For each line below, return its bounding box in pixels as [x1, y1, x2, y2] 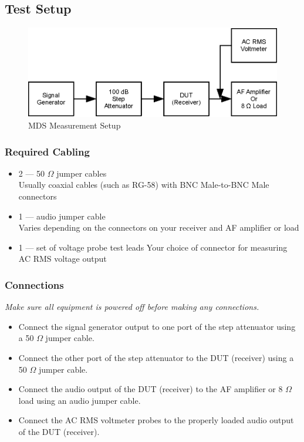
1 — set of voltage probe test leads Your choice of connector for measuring [18, 241, 288, 253]
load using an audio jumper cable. [18, 394, 141, 406]
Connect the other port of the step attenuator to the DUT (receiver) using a [18, 351, 294, 363]
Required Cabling [5, 144, 90, 158]
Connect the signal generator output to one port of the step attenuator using [18, 320, 296, 332]
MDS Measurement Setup [28, 119, 121, 131]
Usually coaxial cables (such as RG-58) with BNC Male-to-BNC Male [18, 178, 269, 191]
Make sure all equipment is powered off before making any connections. [5, 301, 259, 313]
